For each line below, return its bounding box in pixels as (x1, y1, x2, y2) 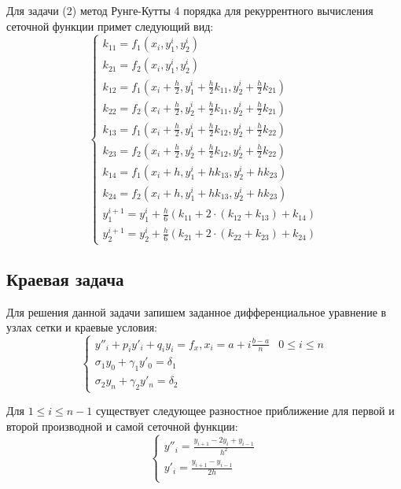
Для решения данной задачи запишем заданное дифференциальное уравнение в (6, 303, 387, 320)
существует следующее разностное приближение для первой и (95, 402, 395, 419)
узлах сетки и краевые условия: (6, 319, 157, 335)
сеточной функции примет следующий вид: (6, 17, 214, 34)
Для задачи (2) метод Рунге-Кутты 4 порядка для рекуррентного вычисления (6, 2, 373, 18)
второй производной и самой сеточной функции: (6, 417, 238, 434)
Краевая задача (6, 266, 124, 291)
